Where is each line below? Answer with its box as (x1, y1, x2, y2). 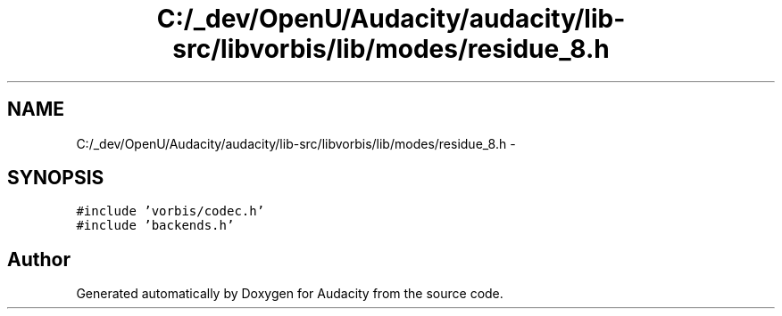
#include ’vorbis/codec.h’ (76, 204, 265, 219)
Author (7, 247, 71, 271)
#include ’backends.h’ (76, 218, 235, 233)
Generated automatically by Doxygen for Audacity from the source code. (76, 286, 503, 302)
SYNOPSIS (7, 166, 104, 190)
